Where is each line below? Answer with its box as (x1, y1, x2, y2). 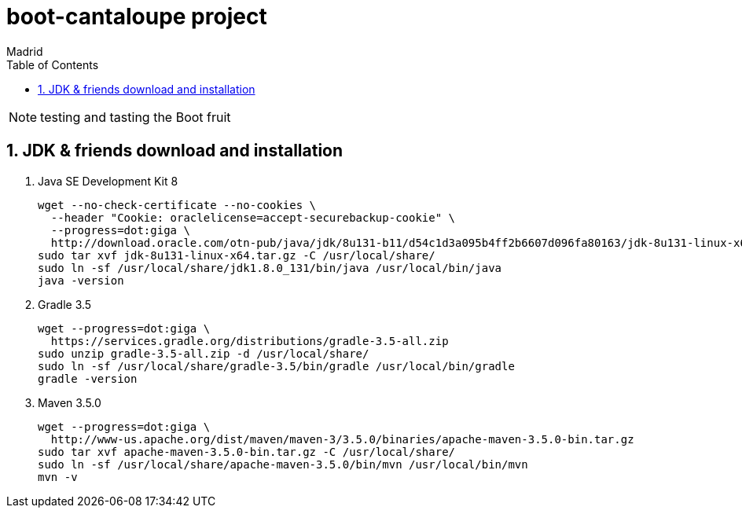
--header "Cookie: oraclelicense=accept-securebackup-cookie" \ (50, 211, 456, 224)
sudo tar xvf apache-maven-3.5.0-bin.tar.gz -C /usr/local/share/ (38, 445, 456, 458)
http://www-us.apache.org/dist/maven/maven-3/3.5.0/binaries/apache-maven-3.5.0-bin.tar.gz (50, 432, 634, 446)
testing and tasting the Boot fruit (40, 108, 231, 125)
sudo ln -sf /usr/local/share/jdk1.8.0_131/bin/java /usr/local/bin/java (38, 261, 502, 274)
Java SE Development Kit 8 (38, 174, 178, 188)
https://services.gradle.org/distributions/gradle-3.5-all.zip (50, 334, 449, 347)
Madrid (6, 44, 43, 58)
